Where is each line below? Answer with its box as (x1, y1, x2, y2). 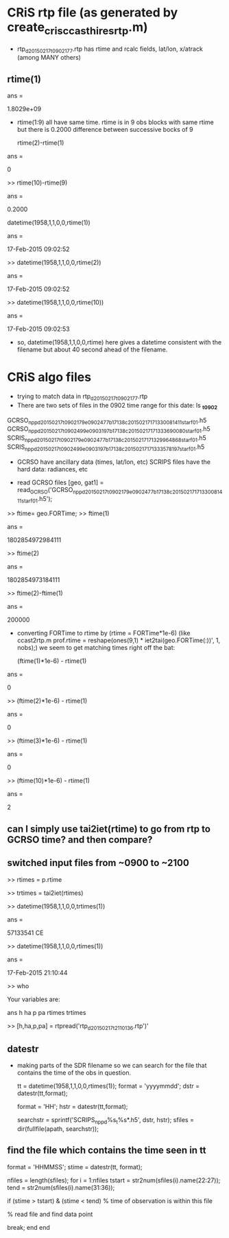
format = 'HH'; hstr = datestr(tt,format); (16, 1103, 128, 1111)
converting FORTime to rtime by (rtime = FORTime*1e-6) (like (16, 629, 191, 638)
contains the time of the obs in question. (16, 1068, 132, 1077)
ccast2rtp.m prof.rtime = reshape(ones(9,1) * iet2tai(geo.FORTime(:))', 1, (16, 636, 221, 644)
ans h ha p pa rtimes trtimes (7, 1008, 86, 1016)
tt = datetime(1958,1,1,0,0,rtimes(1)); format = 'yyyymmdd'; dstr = (16, 1082, 200, 1090)
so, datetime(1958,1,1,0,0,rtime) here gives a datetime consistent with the (16, 338, 221, 347)
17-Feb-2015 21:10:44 (7, 968, 68, 977)
